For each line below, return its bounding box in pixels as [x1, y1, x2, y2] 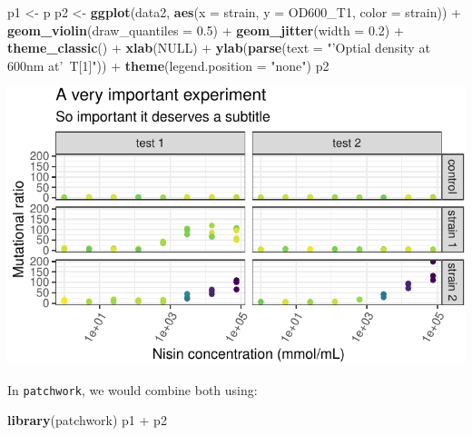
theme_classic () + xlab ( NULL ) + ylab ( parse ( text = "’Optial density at [7, 38, 430, 57]
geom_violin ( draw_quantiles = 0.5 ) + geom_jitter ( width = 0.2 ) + [7, 20, 404, 39]
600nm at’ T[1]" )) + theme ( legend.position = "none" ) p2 [7, 55, 329, 74]
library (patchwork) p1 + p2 [7, 411, 167, 430]
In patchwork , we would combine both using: [7, 380, 258, 399]
